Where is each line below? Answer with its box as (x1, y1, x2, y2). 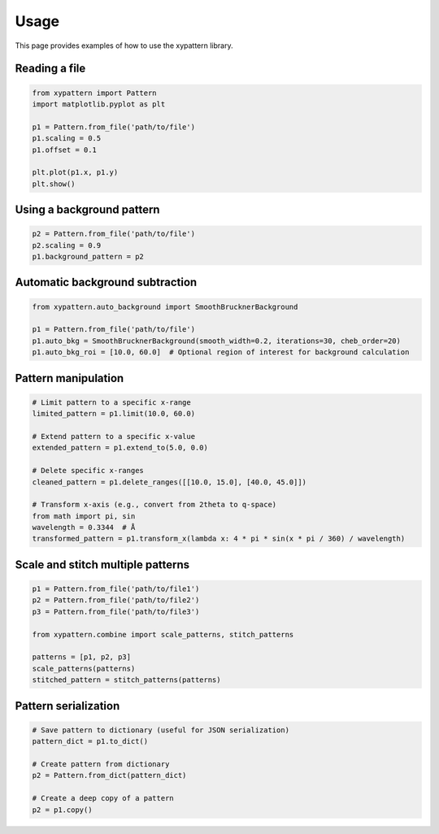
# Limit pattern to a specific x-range (32, 397, 191, 406)
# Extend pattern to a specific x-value (32, 432, 195, 441)
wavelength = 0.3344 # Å (32, 523, 136, 532)
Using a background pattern (15, 203, 160, 217)
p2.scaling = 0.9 (32, 241, 102, 250)
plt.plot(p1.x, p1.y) (32, 167, 119, 177)
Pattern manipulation (15, 371, 124, 385)
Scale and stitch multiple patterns (15, 558, 190, 571)
